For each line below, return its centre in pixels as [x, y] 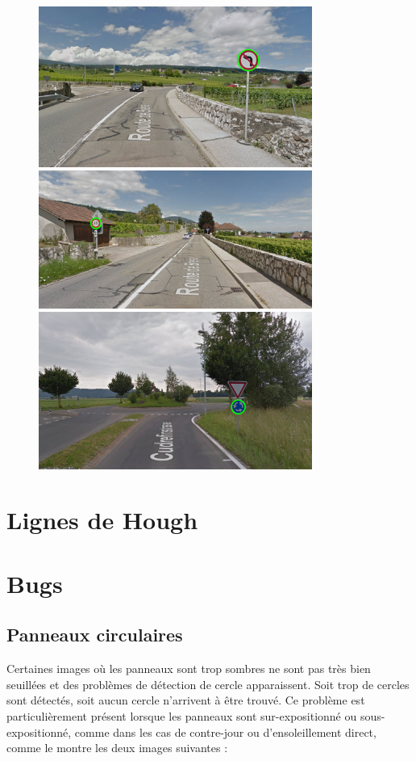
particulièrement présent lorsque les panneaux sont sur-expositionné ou [182, 715]
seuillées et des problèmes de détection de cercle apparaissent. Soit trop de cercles [208, 684]
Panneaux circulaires [95, 635]
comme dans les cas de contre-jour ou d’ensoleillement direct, [225, 732]
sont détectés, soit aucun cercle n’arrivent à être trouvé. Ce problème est [186, 700]
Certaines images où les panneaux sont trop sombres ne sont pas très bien [189, 669]
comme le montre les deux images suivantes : [117, 748]
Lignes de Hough [102, 520]
